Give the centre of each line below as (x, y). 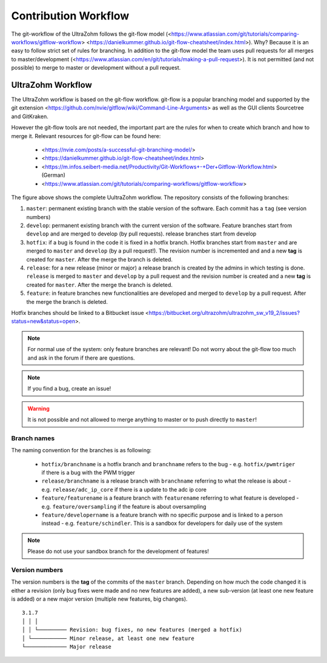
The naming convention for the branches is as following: (81, 450)
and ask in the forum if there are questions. (81, 358)
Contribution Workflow (70, 16)
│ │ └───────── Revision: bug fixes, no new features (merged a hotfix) (132, 630)
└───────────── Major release (67, 647)
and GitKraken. (30, 116)
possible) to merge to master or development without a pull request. (96, 68)
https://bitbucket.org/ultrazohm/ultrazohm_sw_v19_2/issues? (224, 313)
